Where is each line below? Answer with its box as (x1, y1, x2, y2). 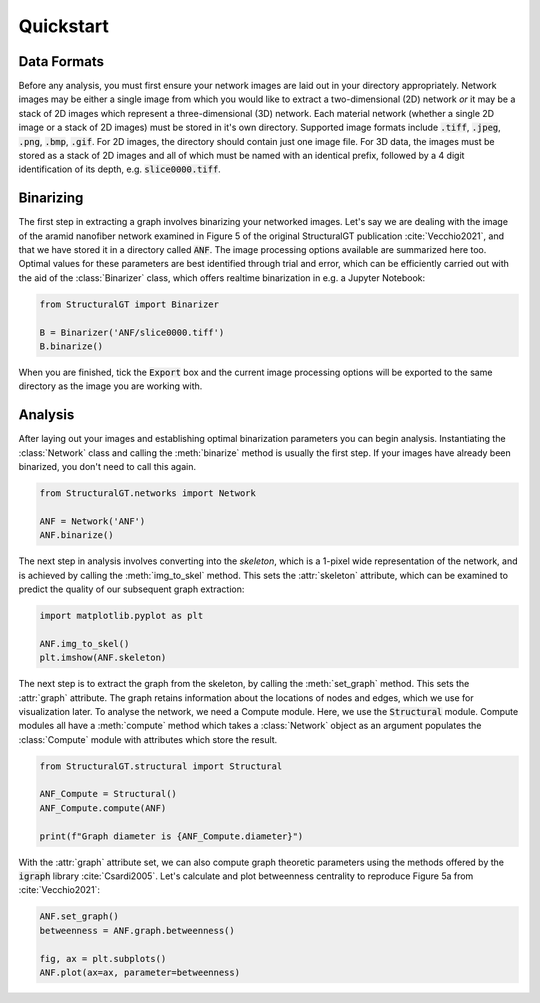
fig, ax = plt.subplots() (39, 953, 167, 964)
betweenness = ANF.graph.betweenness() (39, 925, 235, 936)
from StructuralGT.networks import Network (39, 488, 257, 499)
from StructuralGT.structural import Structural (39, 760, 283, 772)
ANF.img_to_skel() (39, 638, 130, 649)
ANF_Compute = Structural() (39, 788, 177, 800)
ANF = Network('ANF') (39, 515, 146, 527)
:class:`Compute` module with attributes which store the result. (18, 733, 278, 745)
